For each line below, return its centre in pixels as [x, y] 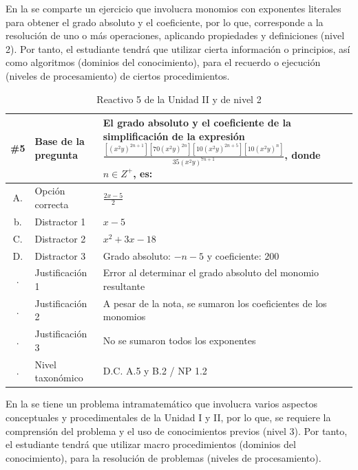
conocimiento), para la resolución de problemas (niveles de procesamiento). [164, 457]
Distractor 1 [60, 221]
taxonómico [59, 378]
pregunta [56, 154]
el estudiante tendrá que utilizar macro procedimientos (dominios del [151, 444]
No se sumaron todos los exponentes [179, 340]
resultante [124, 286]
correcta [52, 204]
